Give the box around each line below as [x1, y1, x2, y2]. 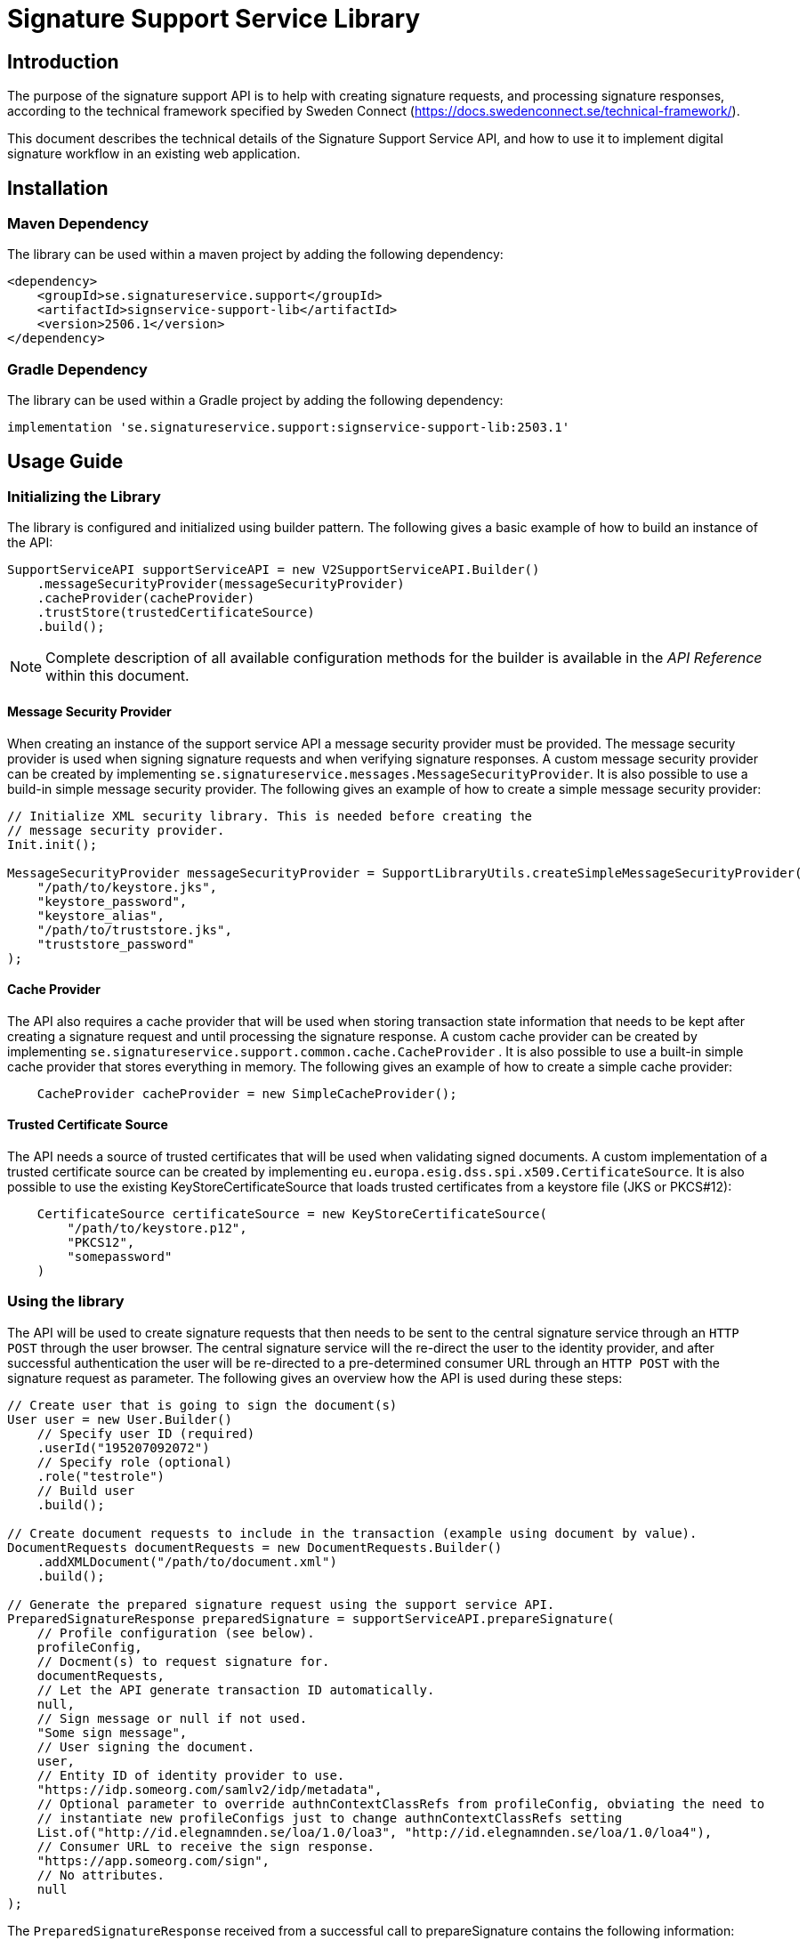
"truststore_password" [36, 936, 195, 951]
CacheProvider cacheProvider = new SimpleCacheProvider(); [36, 1086, 457, 1101]
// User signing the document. [36, 1739, 255, 1754]
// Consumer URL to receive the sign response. [36, 1839, 375, 1854]
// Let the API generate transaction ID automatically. [36, 1682, 435, 1697]
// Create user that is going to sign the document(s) [7, 1397, 398, 1412]
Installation [7, 176, 109, 199]
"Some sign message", [36, 1725, 188, 1740]
